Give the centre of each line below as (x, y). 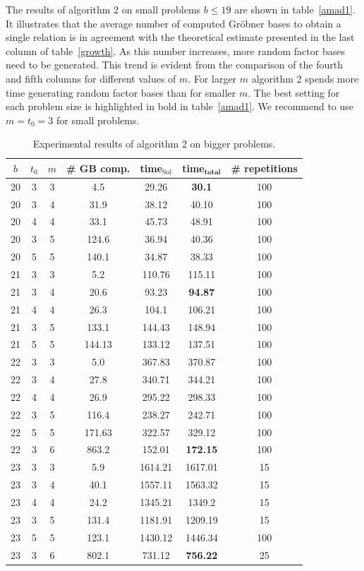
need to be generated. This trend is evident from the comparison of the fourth (174, 65)
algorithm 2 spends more (305, 78)
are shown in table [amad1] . (295, 9)
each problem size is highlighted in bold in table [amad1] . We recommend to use (180, 106)
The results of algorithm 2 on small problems (103, 9)
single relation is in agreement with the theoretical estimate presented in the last (180, 37)
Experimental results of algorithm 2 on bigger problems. (154, 144)
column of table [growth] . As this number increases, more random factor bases (175, 50)
